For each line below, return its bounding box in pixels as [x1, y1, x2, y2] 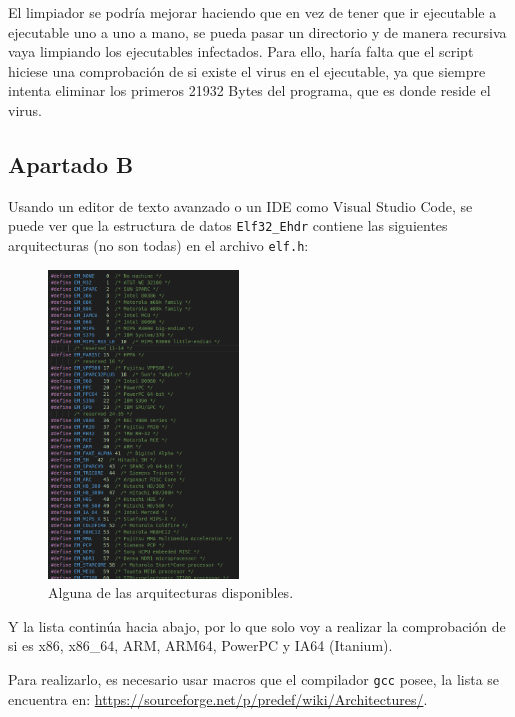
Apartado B [8, 148, 134, 179]
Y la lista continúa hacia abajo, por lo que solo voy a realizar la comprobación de [8, 615, 506, 636]
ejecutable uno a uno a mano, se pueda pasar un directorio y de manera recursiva [8, 21, 507, 42]
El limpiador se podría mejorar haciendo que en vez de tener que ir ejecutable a [8, 2, 497, 22]
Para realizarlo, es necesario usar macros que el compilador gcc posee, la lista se [8, 669, 500, 690]
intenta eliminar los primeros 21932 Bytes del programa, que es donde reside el [8, 80, 491, 101]
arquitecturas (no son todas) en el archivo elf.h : [8, 235, 309, 256]
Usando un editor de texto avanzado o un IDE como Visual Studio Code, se [8, 195, 473, 216]
